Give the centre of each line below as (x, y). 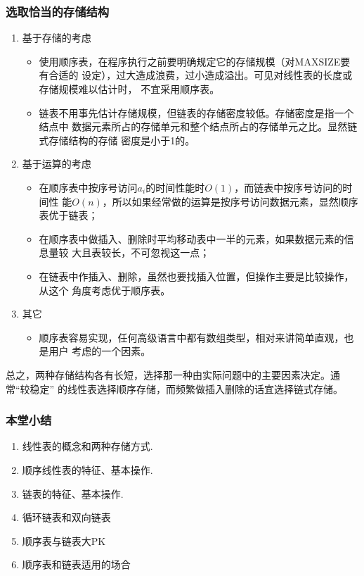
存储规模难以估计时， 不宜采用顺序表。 (129, 89)
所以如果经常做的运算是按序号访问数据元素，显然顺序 (235, 201)
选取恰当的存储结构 (58, 11)
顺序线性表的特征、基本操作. (87, 469)
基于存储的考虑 (57, 38)
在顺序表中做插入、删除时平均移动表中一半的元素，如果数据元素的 (191, 238)
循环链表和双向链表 (66, 517)
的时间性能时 (175, 187)
